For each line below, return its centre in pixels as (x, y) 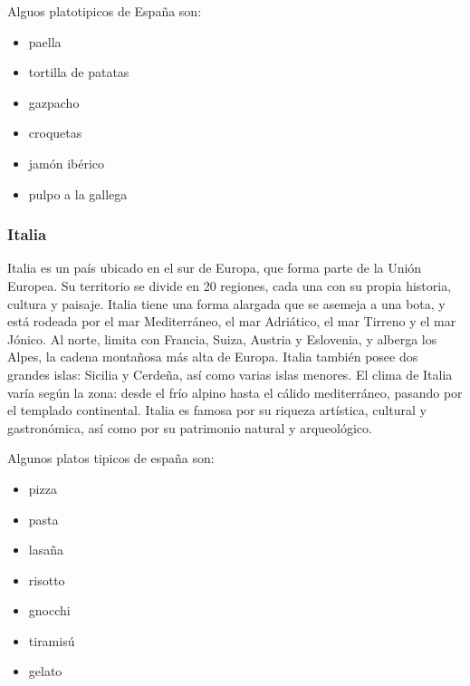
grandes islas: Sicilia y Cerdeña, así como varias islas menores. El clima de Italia (230, 374)
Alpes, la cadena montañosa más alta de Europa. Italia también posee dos (213, 357)
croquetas (55, 133)
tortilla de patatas (79, 72)
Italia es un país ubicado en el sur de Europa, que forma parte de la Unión (215, 268)
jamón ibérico (67, 163)
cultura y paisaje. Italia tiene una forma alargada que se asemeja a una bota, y (226, 303)
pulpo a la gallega (78, 193)
